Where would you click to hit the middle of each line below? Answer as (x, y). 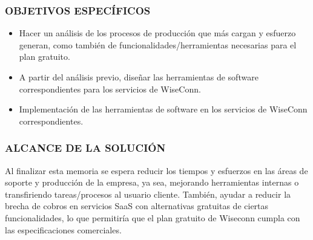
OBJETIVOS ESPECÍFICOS (78, 10)
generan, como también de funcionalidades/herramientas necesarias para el (158, 44)
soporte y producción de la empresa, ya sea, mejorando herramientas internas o (152, 182)
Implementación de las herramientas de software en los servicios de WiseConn (163, 109)
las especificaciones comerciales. (63, 229)
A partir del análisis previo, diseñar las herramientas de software (139, 77)
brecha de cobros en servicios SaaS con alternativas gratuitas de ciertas (137, 206)
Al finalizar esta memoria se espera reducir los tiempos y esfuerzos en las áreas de (156, 170)
